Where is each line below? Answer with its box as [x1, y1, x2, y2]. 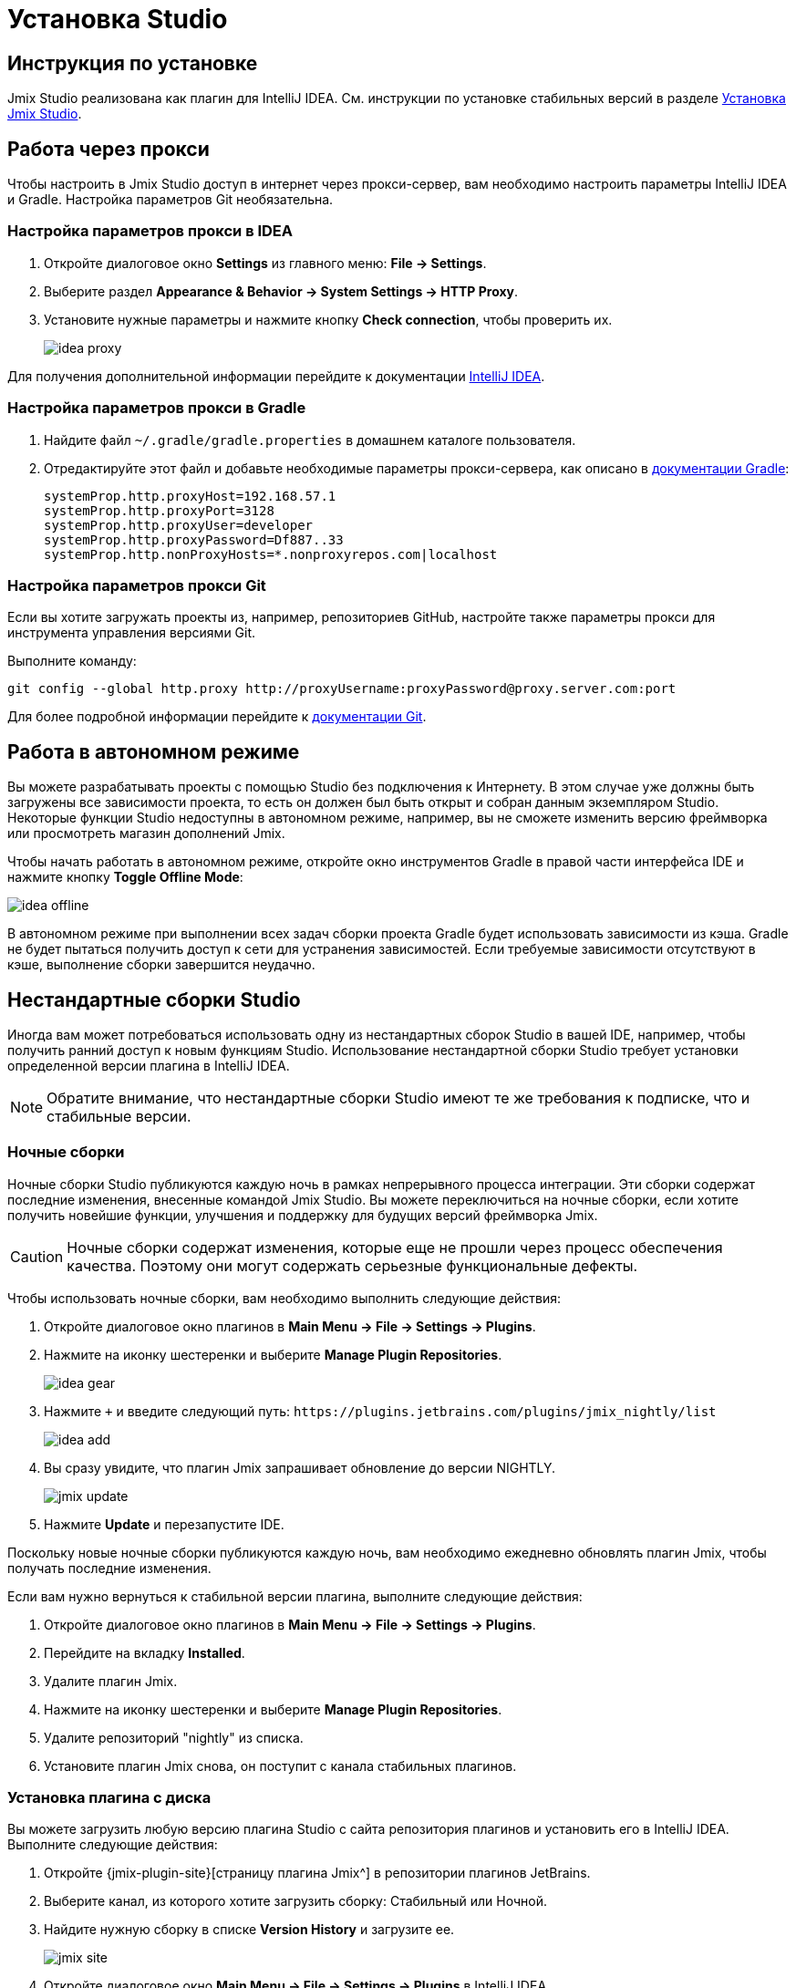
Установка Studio [7, 4, 228, 35]
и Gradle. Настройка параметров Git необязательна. [7, 192, 334, 208]
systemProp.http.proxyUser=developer [44, 517, 314, 533]
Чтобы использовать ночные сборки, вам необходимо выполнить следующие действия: [7, 1289, 561, 1306]
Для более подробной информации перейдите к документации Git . [7, 709, 427, 725]
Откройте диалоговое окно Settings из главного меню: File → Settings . [44, 254, 487, 271]
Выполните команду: [7, 653, 137, 669]
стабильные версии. [47, 1106, 191, 1125]
